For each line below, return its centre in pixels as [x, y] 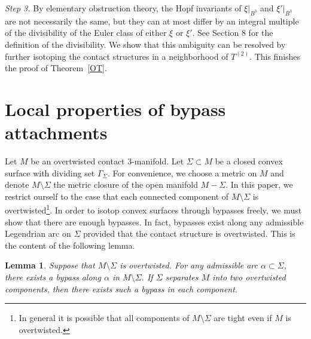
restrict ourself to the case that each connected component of [117, 196]
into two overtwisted [249, 277]
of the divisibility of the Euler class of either [86, 33]
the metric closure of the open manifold [126, 184]
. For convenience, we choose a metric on [182, 172]
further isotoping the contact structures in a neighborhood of [117, 56]
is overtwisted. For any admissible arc [189, 265]
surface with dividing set [50, 172]
